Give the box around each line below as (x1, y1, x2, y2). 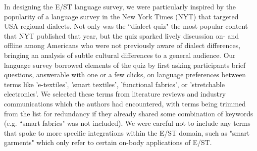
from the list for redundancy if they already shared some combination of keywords (4, 108, 254, 118)
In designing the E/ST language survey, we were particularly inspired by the (4, 1, 236, 11)
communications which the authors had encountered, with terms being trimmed (4, 98, 246, 108)
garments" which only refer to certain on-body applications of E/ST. (4, 137, 212, 148)
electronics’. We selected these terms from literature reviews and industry (4, 89, 226, 99)
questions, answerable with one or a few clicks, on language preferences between (4, 69, 246, 80)
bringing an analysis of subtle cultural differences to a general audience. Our (4, 50, 236, 60)
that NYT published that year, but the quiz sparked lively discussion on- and (4, 30, 239, 41)
